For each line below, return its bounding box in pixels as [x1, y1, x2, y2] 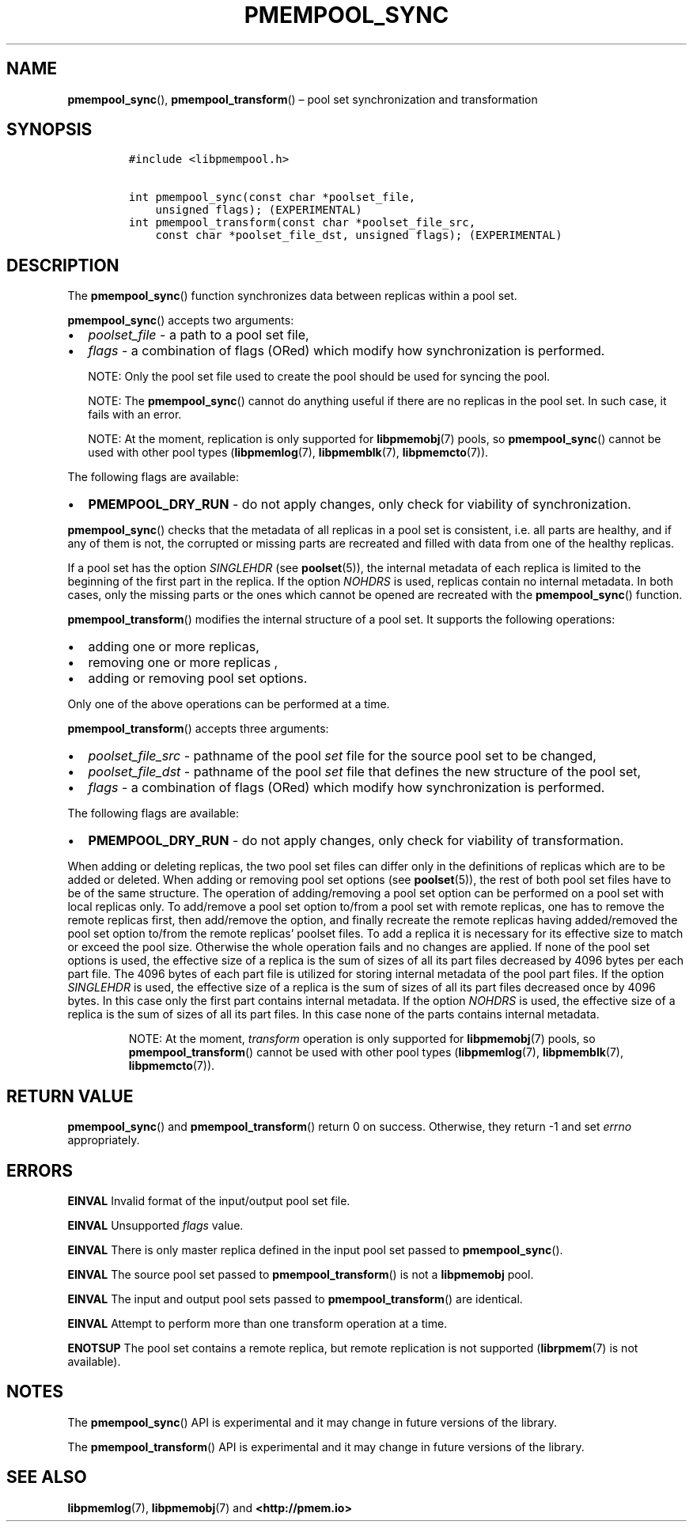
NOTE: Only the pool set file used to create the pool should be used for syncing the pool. [88, 370, 551, 384]
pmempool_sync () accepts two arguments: [67, 313, 294, 328]
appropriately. [67, 1133, 140, 1147]
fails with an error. [88, 408, 182, 422]
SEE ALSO [6, 1467, 87, 1488]
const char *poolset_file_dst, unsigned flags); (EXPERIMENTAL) [155, 229, 562, 242]
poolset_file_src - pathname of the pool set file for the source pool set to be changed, [88, 748, 596, 764]
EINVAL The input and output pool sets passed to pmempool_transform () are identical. [67, 1291, 523, 1306]
